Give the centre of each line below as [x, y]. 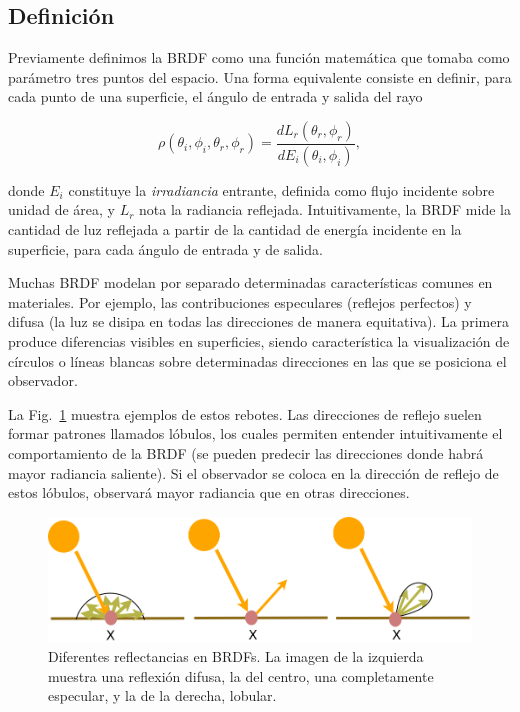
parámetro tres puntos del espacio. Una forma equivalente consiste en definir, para [260, 76]
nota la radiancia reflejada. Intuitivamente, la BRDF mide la [325, 209]
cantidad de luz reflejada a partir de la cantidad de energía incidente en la [235, 229]
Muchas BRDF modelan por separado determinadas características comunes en [250, 282]
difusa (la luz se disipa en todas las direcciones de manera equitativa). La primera [258, 321]
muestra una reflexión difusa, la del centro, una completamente [241, 675]
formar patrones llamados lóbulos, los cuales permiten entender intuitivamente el [255, 433]
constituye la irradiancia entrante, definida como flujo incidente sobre [281, 189]
